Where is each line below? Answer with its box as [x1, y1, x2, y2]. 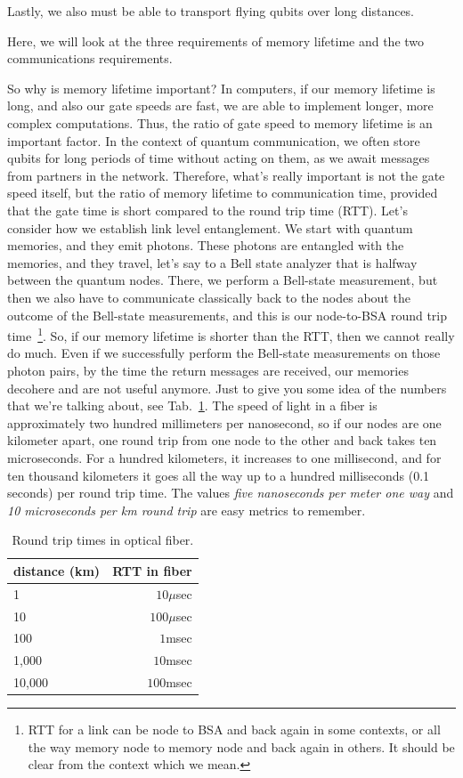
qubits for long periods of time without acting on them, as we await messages [7, 149, 430, 167]
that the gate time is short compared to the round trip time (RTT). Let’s [7, 200, 408, 219]
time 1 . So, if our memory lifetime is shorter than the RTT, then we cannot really [7, 324, 455, 344]
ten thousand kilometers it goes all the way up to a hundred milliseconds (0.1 [7, 466, 430, 484]
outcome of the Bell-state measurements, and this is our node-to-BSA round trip [7, 305, 448, 324]
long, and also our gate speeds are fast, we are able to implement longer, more [7, 96, 434, 115]
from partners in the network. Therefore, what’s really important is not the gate [7, 166, 445, 184]
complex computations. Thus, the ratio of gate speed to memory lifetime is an [7, 113, 433, 132]
